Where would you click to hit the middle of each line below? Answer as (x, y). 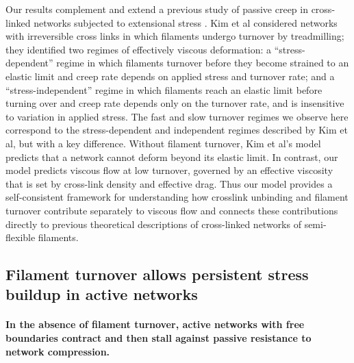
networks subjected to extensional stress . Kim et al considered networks (186, 22)
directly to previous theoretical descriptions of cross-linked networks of (153, 224)
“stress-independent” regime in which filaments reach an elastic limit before (164, 89)
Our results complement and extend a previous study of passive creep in (157, 9)
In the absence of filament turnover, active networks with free (155, 324)
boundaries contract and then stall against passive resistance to (159, 338)
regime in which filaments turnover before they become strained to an (203, 63)
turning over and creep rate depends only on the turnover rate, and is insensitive (175, 103)
